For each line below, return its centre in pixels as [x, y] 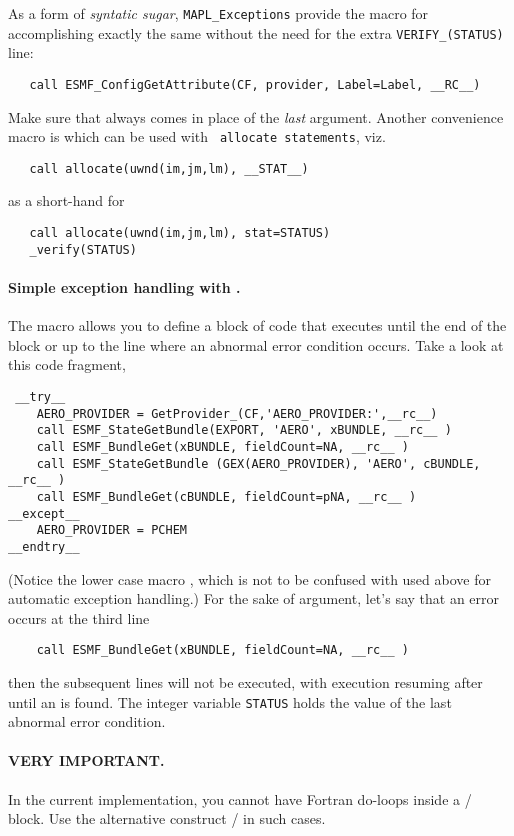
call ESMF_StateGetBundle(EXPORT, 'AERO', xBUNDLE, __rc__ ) [244, 430]
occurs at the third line [79, 617]
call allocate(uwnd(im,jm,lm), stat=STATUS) [180, 233]
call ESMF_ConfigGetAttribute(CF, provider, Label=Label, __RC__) [255, 84]
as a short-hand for [66, 200]
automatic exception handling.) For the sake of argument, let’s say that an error [254, 598]
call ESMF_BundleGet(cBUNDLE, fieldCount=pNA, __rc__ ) [226, 496]
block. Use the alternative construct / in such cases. [167, 818]
